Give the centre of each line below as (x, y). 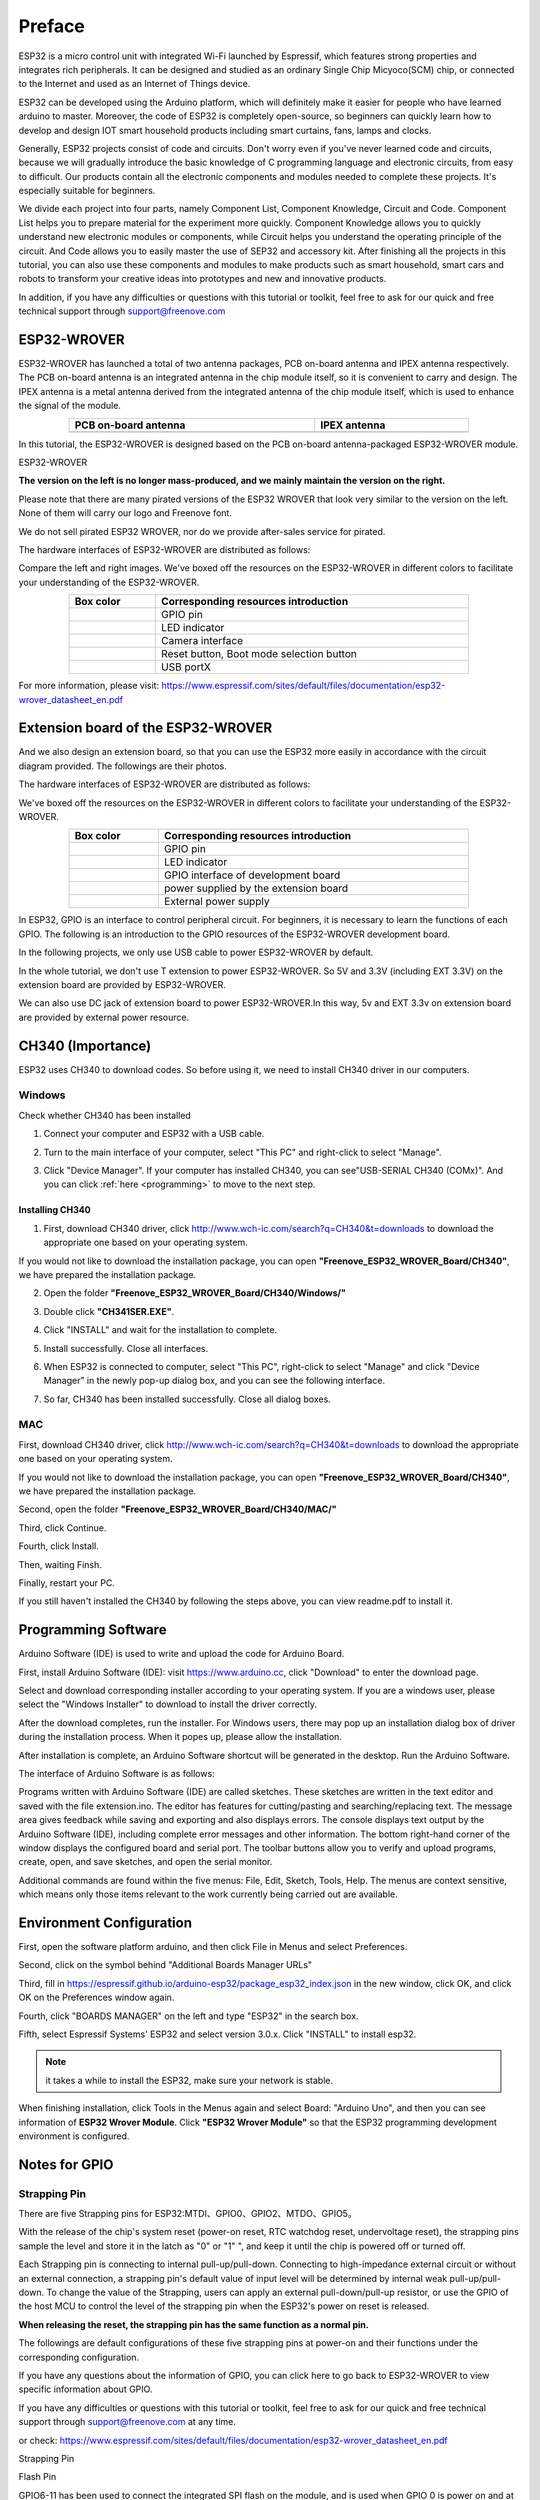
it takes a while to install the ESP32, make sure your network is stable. (189, 2080)
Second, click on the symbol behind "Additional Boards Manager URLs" (165, 1965)
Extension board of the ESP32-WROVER (145, 728)
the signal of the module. (70, 406)
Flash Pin (37, 2477)
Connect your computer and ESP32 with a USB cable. (154, 1134)
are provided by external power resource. (104, 1017)
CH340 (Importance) (85, 1045)
